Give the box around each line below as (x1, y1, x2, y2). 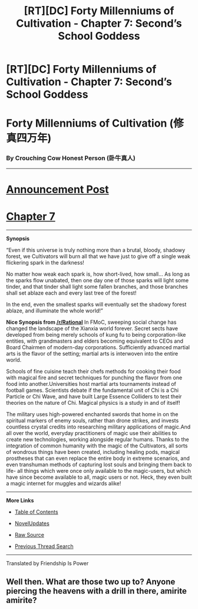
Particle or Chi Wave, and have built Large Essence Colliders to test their (6, 392, 182, 400)
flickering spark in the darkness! (6, 259, 84, 266)
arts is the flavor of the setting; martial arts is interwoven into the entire (6, 350, 179, 357)
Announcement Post (6, 182, 109, 196)
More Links (6, 497, 34, 504)
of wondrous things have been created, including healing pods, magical (6, 448, 180, 455)
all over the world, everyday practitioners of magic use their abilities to (6, 429, 177, 436)
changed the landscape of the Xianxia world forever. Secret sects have (6, 324, 179, 332)
